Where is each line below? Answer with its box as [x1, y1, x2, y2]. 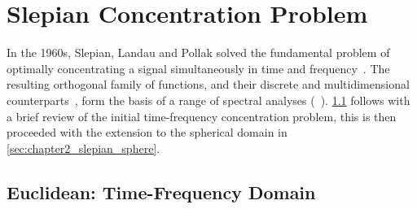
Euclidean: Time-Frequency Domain [7, 179, 316, 204]
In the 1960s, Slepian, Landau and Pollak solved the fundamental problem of [7, 44, 390, 61]
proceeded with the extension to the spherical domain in [7, 124, 288, 141]
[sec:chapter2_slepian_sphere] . [7, 139, 160, 156]
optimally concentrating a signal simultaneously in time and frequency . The [7, 59, 390, 76]
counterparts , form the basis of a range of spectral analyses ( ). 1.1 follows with [7, 91, 410, 108]
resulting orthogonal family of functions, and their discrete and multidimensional [7, 76, 410, 93]
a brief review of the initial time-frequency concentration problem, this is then [7, 107, 397, 124]
